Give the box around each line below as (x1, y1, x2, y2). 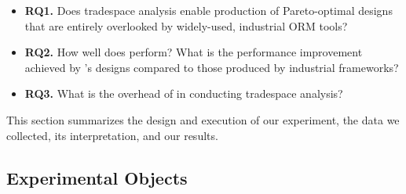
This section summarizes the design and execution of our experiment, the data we (6, 111, 400, 128)
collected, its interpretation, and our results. (6, 127, 218, 143)
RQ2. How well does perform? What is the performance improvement (24, 44, 363, 60)
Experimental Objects (6, 165, 188, 189)
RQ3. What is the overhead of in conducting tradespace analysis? (24, 85, 343, 102)
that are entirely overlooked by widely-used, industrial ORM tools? (24, 17, 348, 34)
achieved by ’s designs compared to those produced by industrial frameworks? (24, 59, 399, 75)
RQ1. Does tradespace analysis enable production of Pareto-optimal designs (24, 2, 393, 18)
